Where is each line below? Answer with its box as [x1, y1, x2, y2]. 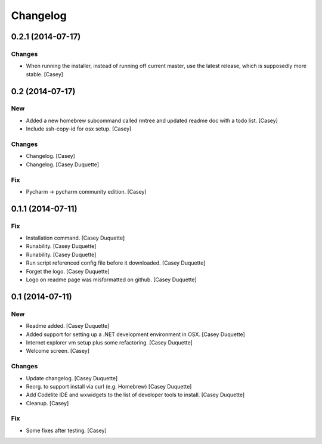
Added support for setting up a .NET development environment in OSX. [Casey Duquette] [26, 331, 246, 338]
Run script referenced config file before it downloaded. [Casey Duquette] [26, 259, 206, 266]
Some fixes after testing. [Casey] [26, 427, 107, 434]
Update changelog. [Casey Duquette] [26, 374, 118, 381]
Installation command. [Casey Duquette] [26, 234, 125, 241]
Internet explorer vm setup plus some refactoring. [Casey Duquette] [26, 339, 193, 346]
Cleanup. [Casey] [26, 399, 69, 406]
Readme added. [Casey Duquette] [26, 322, 110, 330]
